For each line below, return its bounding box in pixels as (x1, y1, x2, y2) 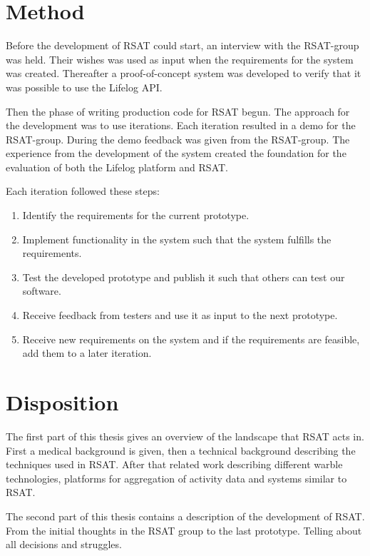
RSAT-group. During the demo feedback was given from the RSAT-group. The (6, 131, 350, 146)
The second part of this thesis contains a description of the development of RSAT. (6, 508, 365, 523)
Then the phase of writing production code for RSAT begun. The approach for (6, 103, 350, 118)
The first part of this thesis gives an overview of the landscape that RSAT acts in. (6, 428, 364, 443)
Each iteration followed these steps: (6, 183, 160, 198)
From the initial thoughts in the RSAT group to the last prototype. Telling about (6, 522, 362, 537)
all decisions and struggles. (6, 537, 122, 552)
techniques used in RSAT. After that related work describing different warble (6, 457, 343, 472)
